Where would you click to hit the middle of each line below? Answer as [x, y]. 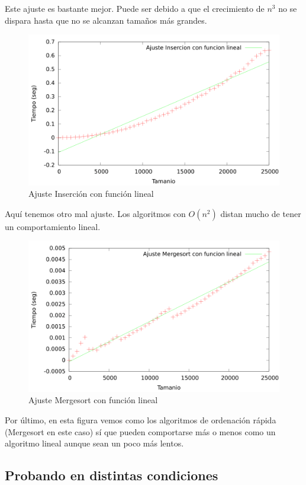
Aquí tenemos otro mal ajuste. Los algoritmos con [95, 213]
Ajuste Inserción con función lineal [91, 194]
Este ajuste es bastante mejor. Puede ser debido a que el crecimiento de [135, 8]
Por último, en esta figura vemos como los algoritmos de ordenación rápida [141, 419]
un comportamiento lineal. [53, 226]
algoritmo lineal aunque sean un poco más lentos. [94, 443]
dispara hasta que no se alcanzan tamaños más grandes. [106, 20]
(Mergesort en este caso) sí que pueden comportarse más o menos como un [140, 431]
